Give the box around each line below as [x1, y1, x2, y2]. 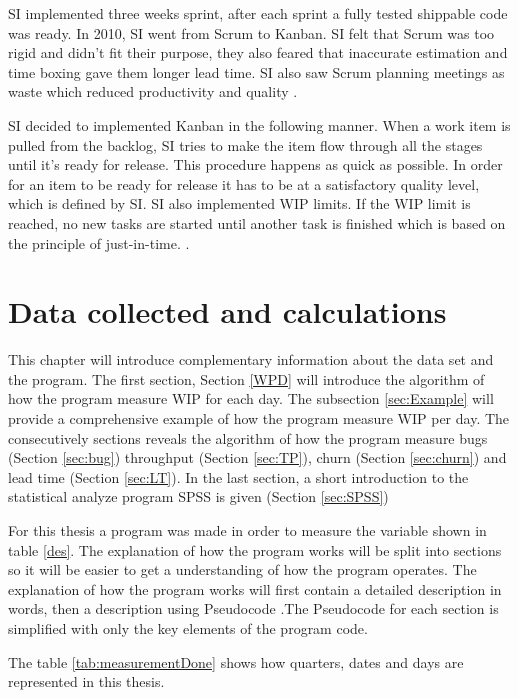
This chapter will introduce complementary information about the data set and [8, 349, 494, 370]
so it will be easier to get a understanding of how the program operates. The [8, 559, 477, 580]
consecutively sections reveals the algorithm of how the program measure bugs [8, 427, 488, 448]
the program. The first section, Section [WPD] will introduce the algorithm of [8, 368, 485, 389]
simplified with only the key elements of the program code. [8, 617, 368, 638]
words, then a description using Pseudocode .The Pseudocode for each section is [8, 598, 499, 619]
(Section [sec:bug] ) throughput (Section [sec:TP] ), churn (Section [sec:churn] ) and [8, 447, 507, 468]
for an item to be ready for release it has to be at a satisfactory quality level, [8, 173, 480, 194]
